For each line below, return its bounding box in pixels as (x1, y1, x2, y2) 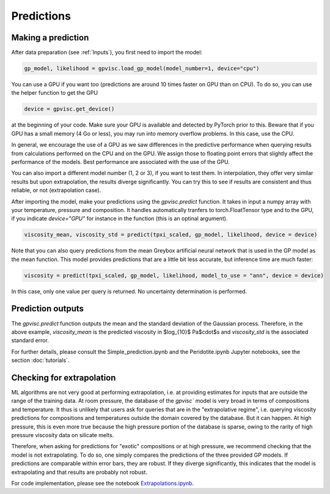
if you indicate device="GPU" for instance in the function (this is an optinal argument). (11, 215, 228, 223)
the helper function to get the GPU (11, 89, 98, 97)
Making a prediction (11, 32, 89, 43)
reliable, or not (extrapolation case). (11, 186, 101, 194)
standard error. (11, 337, 49, 344)
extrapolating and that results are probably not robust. (11, 468, 148, 476)
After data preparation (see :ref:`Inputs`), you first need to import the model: (11, 49, 203, 56)
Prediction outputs (11, 303, 84, 314)
